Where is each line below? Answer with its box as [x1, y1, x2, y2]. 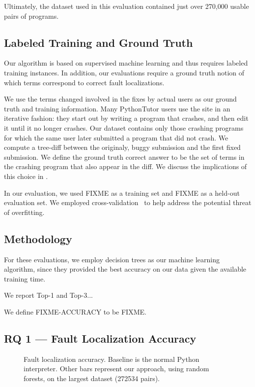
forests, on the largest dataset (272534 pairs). [24, 373, 160, 383]
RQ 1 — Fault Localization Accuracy [4, 330, 197, 346]
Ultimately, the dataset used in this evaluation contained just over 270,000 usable [4, 1, 249, 11]
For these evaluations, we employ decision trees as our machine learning [4, 254, 220, 264]
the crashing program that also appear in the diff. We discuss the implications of [4, 161, 247, 172]
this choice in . [4, 171, 48, 181]
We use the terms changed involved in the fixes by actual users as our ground [4, 94, 237, 104]
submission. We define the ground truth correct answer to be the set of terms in [4, 151, 245, 162]
